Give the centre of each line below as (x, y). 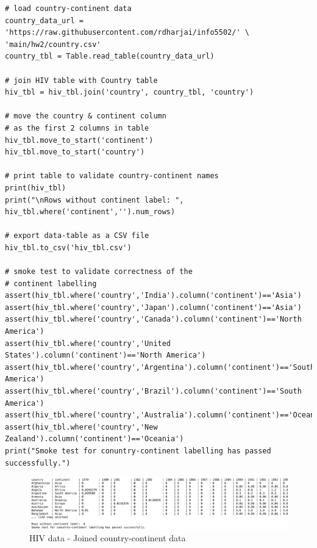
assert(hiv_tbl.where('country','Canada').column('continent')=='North (153, 319)
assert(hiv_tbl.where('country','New (81, 427)
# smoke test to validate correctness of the (99, 272)
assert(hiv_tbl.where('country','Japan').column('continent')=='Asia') (153, 307)
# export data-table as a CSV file (77, 236)
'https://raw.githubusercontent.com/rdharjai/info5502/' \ (127, 33)
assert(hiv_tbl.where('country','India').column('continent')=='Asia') (153, 296)
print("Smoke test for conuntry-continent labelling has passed (138, 451)
